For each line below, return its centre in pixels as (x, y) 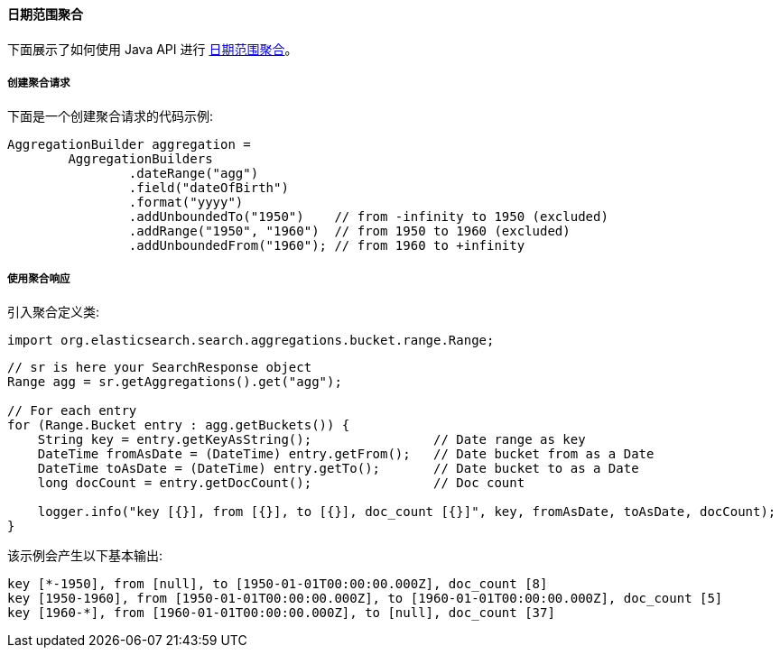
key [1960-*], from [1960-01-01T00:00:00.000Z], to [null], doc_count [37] (281, 613)
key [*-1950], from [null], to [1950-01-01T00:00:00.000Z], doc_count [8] (278, 584)
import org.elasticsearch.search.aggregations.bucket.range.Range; (251, 341)
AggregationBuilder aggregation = (129, 145)
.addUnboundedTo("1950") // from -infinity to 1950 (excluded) (368, 217)
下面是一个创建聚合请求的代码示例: (111, 116)
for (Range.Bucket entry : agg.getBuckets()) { (179, 425)
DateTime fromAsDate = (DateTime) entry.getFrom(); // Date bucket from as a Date (346, 454)
